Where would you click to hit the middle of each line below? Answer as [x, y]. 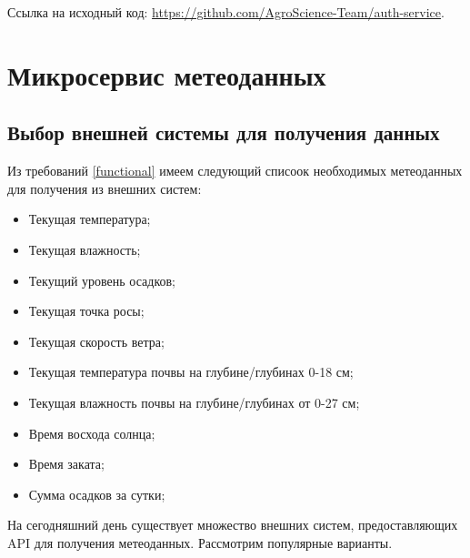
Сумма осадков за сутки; [97, 494]
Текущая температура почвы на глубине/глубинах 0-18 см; [191, 372]
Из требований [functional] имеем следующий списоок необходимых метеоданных [235, 171]
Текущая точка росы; [86, 311]
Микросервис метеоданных [167, 74]
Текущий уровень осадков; [102, 280]
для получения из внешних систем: [105, 188]
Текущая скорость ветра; [96, 341]
